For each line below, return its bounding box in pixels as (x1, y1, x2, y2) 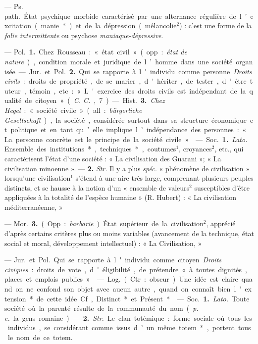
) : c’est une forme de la (179, 20, 252, 31)
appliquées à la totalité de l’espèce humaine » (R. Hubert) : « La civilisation (4, 192, 237, 202)
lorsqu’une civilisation (4, 173, 71, 183)
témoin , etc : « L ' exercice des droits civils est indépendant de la (29, 85, 246, 96)
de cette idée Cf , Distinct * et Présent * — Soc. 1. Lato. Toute (36, 293, 250, 303)
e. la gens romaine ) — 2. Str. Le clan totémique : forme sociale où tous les (4, 312, 252, 323)
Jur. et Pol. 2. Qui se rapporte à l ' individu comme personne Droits (29, 66, 252, 76)
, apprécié (206, 218, 236, 229)
